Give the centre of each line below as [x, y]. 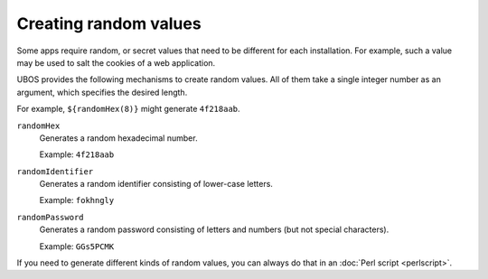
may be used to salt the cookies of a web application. [116, 62]
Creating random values [109, 23]
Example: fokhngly [77, 200]
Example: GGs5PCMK [77, 246]
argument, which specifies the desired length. [102, 92]
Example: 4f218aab [77, 154]
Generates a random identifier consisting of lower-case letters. [156, 184]
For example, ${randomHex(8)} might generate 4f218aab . [128, 109]
